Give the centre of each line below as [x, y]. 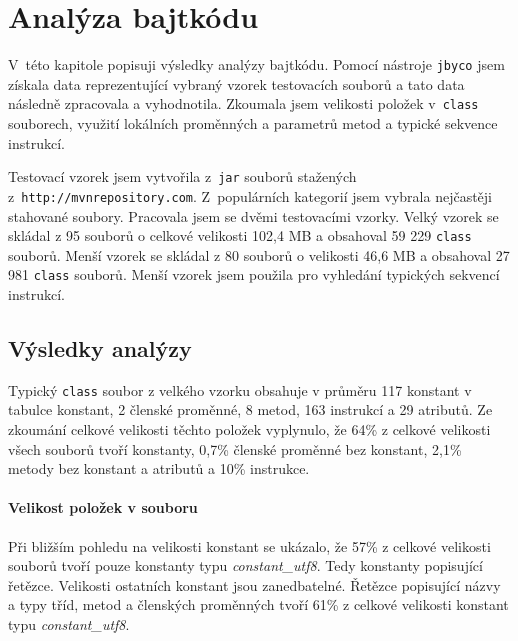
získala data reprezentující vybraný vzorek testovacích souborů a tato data [236, 83]
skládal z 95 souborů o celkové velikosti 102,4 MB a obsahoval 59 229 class [240, 235]
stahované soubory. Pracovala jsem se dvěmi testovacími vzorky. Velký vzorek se [253, 215]
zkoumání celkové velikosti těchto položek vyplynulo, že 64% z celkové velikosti [249, 429]
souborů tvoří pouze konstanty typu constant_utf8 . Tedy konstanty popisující [245, 565]
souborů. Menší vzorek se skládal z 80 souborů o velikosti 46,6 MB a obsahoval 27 [259, 254]
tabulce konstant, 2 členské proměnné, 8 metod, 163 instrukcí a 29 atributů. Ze [250, 409]
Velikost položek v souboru [103, 507]
